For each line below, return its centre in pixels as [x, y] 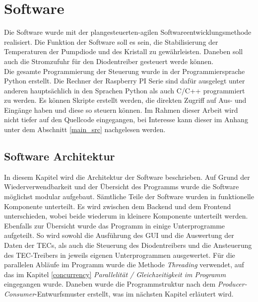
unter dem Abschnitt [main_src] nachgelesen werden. [85, 129]
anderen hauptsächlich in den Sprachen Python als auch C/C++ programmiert [125, 90]
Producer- [232, 284]
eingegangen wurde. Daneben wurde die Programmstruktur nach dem [110, 284]
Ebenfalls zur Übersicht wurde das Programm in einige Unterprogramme [115, 225]
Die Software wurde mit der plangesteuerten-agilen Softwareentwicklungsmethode [128, 32]
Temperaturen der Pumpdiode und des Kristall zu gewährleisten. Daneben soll [124, 51]
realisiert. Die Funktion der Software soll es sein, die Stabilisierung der [111, 41]
